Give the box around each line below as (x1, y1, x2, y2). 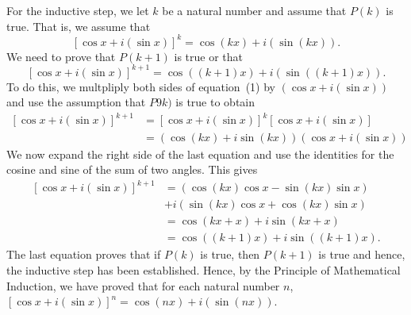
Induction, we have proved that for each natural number (6, 277, 280, 294)
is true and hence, (318, 246, 405, 263)
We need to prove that (6, 48, 116, 64)
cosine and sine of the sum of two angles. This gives (6, 161, 258, 178)
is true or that (174, 48, 244, 64)
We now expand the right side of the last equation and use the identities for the (6, 145, 394, 162)
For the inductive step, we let (6, 2, 149, 18)
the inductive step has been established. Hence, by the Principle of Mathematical (6, 261, 401, 278)
